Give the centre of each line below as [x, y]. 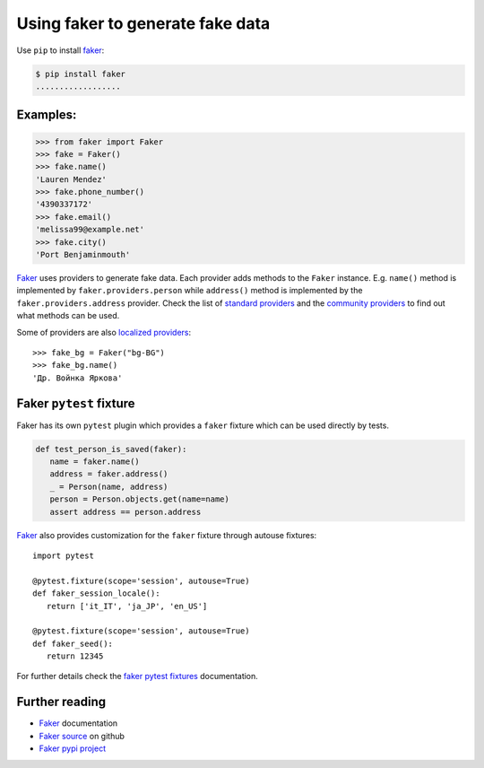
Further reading [61, 702]
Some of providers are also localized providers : [104, 332]
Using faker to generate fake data [143, 23]
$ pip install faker [80, 74]
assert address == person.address [125, 512]
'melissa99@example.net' [90, 230]
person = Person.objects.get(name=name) [140, 499]
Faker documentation [78, 723]
